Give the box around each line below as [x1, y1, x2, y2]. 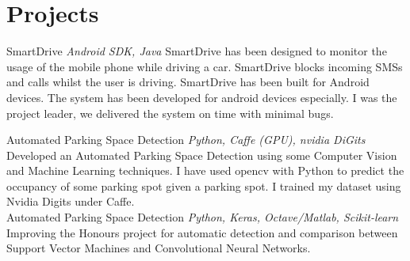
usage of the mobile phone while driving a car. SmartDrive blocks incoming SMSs [6, 58, 403, 74]
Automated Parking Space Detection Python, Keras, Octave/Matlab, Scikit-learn [6, 209, 399, 225]
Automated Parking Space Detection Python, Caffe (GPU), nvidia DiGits [6, 131, 366, 148]
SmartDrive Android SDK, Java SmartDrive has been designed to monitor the [6, 43, 387, 59]
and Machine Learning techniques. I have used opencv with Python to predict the [6, 162, 404, 179]
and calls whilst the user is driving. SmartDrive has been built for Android [6, 74, 370, 90]
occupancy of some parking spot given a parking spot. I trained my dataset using [6, 177, 401, 194]
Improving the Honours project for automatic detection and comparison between [6, 224, 398, 240]
